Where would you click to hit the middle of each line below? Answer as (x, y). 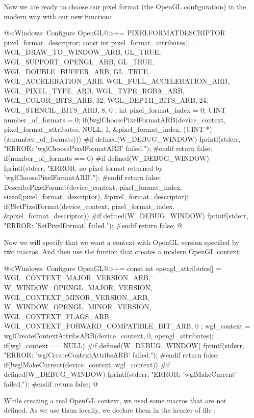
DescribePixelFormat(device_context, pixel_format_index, (93, 187)
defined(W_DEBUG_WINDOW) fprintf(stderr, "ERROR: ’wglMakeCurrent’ (120, 374)
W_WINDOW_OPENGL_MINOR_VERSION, (78, 307)
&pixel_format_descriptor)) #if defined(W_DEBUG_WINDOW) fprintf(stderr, (126, 216)
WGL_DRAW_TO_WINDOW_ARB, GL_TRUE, (83, 52)
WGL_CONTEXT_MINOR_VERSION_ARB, (77, 297)
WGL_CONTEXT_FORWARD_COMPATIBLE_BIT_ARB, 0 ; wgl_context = (127, 326)
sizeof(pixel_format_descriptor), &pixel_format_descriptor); (96, 196)
